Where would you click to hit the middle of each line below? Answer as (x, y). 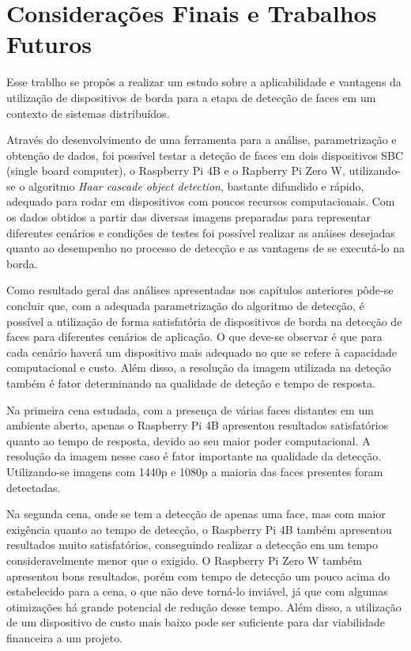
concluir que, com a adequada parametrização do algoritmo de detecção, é (185, 306)
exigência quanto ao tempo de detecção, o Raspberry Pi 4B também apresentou (199, 529)
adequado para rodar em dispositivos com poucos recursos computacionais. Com (201, 201)
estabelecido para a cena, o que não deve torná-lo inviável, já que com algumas (197, 591)
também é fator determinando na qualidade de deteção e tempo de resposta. (191, 383)
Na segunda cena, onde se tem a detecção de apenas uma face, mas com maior (196, 514)
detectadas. (34, 487)
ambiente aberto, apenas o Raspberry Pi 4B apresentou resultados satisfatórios (198, 425)
